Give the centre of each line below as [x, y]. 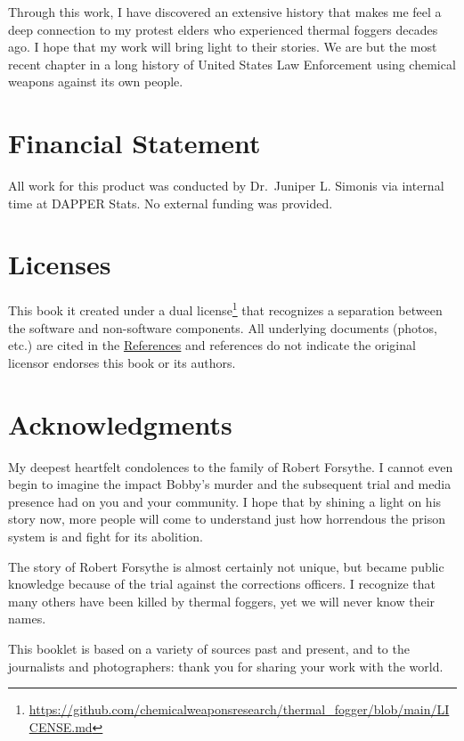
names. [27, 619]
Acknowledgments [120, 423]
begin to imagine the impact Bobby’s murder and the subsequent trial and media [230, 484]
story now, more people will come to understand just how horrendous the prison [227, 519]
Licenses [60, 264]
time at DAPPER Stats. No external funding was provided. [171, 203]
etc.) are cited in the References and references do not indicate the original [212, 345]
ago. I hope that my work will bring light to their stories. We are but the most [223, 47]
